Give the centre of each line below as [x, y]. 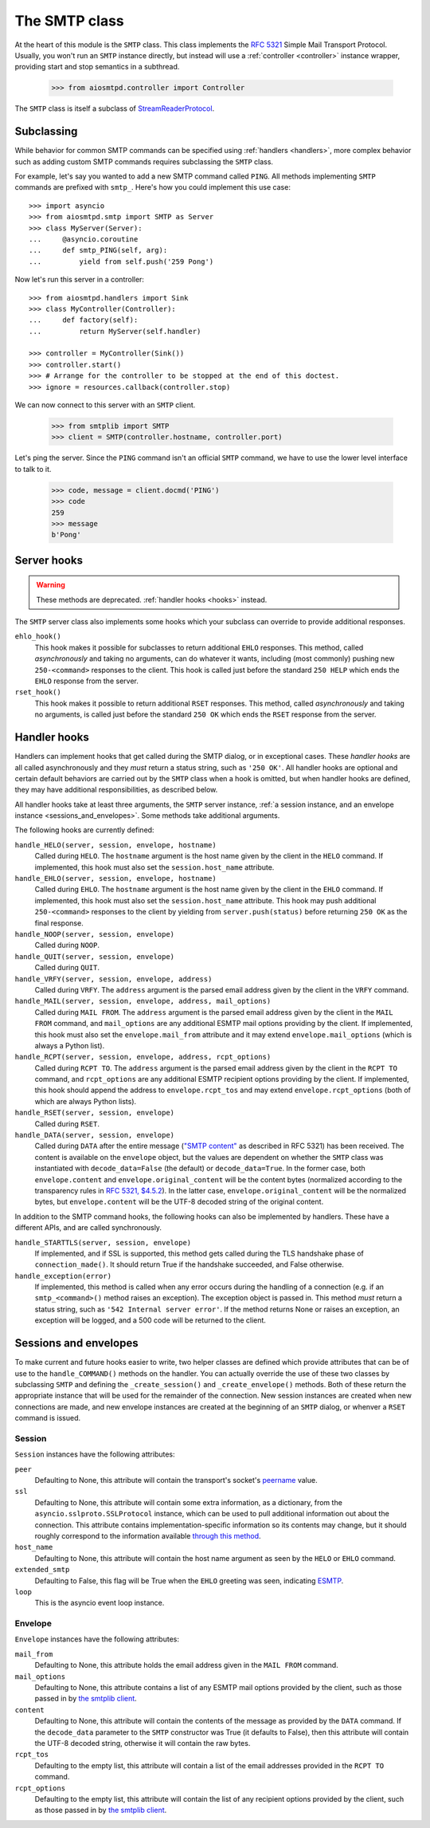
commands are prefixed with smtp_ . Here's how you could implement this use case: [152, 187]
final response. [59, 923]
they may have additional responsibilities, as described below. [116, 790]
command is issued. [48, 1418]
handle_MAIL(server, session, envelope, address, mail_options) [143, 1001]
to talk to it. [33, 469]
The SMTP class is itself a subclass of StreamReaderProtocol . [115, 108]
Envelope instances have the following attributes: [97, 1639]
